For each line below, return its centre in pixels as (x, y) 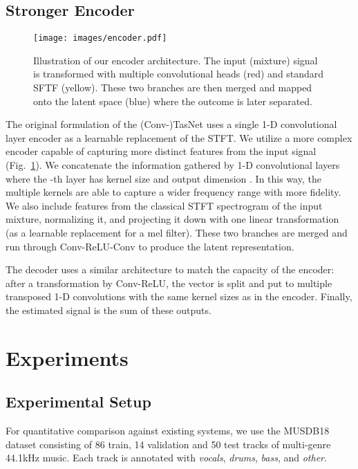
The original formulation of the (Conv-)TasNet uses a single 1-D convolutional (171, 124)
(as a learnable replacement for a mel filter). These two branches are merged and (177, 232)
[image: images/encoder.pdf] (100, 38)
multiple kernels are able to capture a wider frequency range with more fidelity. (173, 192)
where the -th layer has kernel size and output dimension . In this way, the (163, 178)
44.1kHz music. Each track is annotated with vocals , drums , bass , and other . (166, 458)
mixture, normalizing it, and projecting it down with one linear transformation (172, 219)
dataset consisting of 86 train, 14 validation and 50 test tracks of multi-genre (168, 444)
